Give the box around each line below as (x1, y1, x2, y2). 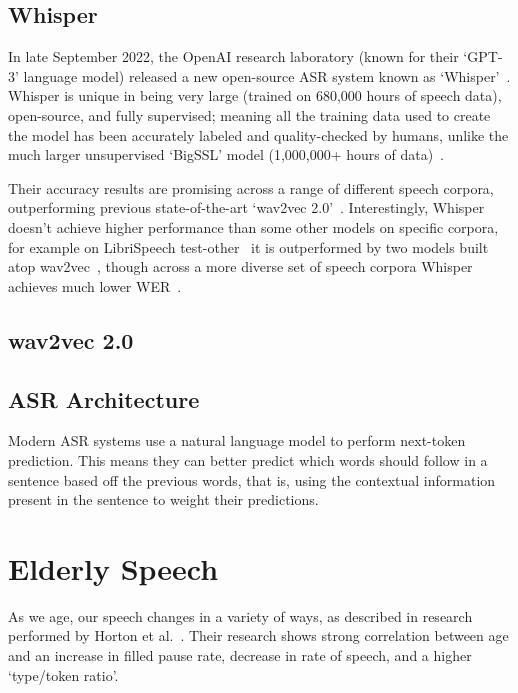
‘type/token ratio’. (8, 664, 119, 685)
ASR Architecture (8, 383, 200, 414)
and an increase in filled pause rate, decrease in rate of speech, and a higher (8, 645, 472, 665)
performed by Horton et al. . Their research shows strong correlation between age (8, 625, 509, 646)
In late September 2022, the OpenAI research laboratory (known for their (8, 46, 459, 67)
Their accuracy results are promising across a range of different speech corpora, (8, 177, 494, 198)
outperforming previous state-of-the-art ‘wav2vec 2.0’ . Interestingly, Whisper (8, 197, 485, 218)
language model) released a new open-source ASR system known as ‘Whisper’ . (23, 65, 511, 86)
